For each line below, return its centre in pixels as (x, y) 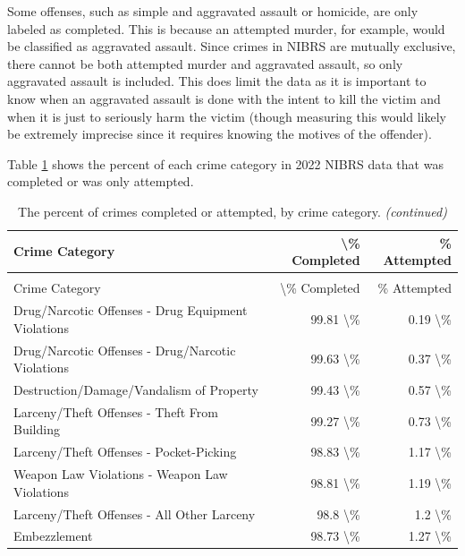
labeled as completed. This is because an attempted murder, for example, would (226, 28)
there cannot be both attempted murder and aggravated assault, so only (205, 63)
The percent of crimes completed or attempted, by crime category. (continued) (232, 211)
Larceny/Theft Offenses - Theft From (116, 411)
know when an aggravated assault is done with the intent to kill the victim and (224, 98)
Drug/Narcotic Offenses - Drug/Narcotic (125, 350)
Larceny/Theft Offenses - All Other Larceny (135, 513)
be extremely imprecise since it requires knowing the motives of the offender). (220, 134)
